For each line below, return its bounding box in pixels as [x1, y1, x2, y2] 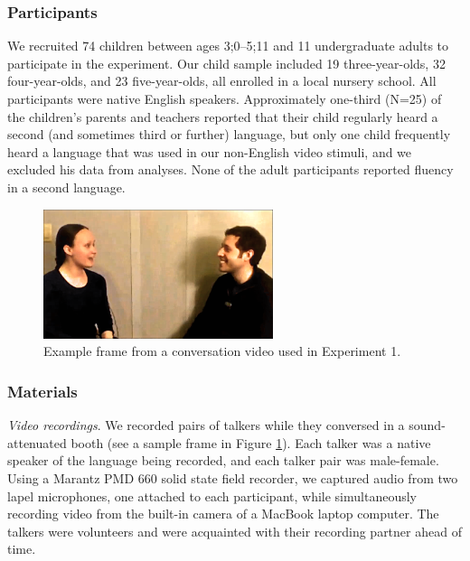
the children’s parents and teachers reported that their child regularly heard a [7, 107, 438, 126]
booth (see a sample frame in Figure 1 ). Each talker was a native [70, 433, 431, 452]
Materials [7, 379, 78, 402]
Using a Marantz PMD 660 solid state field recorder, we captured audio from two [7, 469, 458, 488]
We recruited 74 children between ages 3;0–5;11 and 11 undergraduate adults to [7, 36, 449, 55]
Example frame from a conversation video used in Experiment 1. [43, 341, 401, 360]
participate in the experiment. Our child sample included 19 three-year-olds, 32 [7, 53, 446, 72]
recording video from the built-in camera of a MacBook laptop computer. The [7, 504, 439, 523]
